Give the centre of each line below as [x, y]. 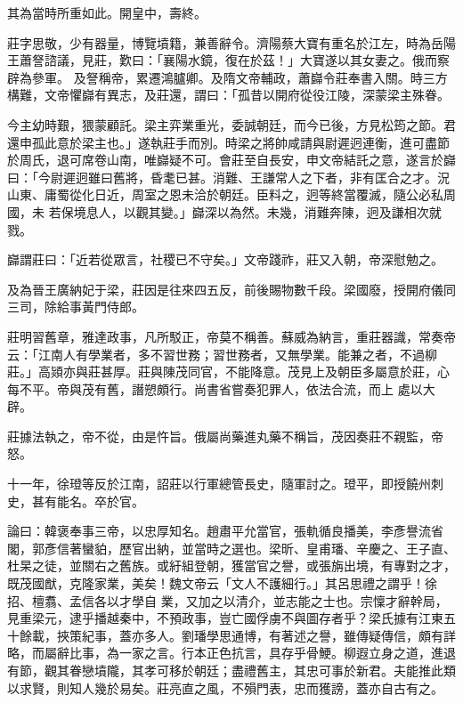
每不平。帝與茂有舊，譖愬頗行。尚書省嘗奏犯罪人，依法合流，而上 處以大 [221, 388]
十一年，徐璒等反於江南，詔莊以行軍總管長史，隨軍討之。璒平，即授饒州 [219, 484]
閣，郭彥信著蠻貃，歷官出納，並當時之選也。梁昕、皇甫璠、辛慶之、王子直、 [231, 548]
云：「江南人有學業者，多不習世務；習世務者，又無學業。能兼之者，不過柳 [222, 354]
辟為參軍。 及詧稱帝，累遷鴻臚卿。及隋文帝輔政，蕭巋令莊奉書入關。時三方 [227, 77]
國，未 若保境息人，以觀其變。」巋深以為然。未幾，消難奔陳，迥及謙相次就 [224, 211]
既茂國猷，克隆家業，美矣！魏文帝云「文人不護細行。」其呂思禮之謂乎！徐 [222, 583]
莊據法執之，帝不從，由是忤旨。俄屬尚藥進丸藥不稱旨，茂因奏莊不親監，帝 [225, 436]
